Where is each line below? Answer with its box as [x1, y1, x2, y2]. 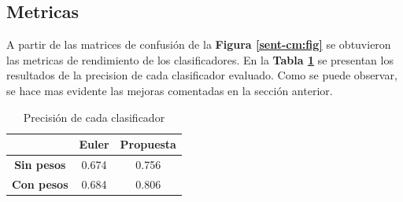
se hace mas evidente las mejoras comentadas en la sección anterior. [6, 82, 333, 98]
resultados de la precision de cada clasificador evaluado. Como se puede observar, [6, 67, 397, 83]
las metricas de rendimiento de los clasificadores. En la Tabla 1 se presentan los [6, 51, 394, 68]
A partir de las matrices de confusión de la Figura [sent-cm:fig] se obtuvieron [6, 36, 391, 53]
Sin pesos [14, 156, 66, 173]
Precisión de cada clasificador [23, 108, 165, 125]
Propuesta [120, 136, 176, 152]
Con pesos [12, 175, 68, 192]
